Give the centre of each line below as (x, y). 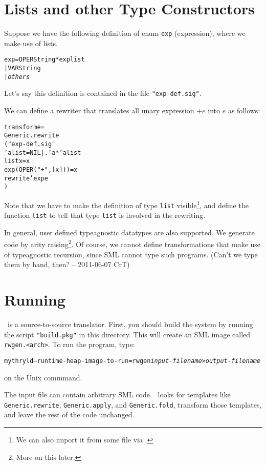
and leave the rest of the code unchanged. (69, 415)
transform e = (24, 127)
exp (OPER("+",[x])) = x (41, 169)
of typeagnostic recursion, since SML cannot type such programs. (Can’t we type (131, 254)
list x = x (17, 161)
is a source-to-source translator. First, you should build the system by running (130, 324)
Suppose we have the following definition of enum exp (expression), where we (125, 33)
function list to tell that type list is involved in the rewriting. (105, 215)
